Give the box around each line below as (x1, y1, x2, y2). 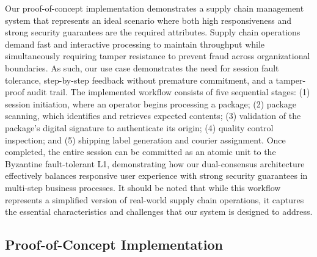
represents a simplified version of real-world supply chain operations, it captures (5, 193, 304, 206)
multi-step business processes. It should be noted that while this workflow (5, 181, 281, 194)
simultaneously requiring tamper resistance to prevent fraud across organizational (5, 49, 310, 62)
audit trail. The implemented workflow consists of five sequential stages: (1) (27, 85, 310, 98)
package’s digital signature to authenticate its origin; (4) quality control (5, 121, 274, 134)
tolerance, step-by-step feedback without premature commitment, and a (5, 73, 273, 86)
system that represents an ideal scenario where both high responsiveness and (5, 13, 292, 26)
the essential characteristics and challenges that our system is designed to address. (5, 205, 313, 218)
